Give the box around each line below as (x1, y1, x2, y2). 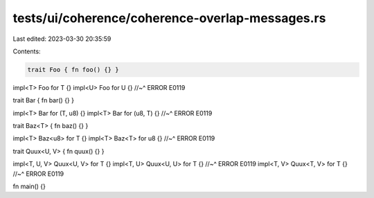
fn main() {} (12, 182, 46, 190)
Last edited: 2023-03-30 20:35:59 (12, 35, 112, 43)
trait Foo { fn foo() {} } (27, 66, 119, 73)
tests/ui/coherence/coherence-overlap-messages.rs (12, 10, 326, 26)
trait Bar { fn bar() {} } (12, 96, 74, 105)
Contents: (12, 47, 41, 55)
